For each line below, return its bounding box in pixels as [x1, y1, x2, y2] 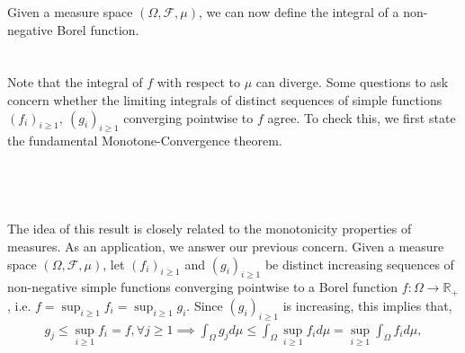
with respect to [156, 73, 241, 92]
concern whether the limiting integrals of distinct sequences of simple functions [7, 90, 443, 109]
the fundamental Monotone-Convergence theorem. [7, 131, 282, 150]
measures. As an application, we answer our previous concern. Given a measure [7, 236, 444, 255]
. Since [186, 296, 223, 314]
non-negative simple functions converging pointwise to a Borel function [7, 278, 398, 296]
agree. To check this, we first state [267, 108, 456, 127]
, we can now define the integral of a [199, 3, 399, 21]
